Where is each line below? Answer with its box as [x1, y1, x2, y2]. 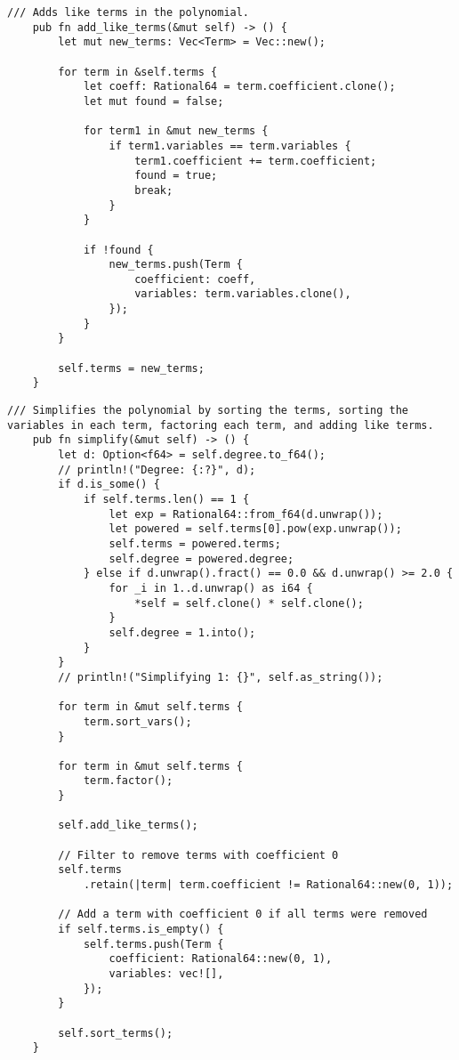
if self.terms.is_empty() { [58, 923, 224, 936]
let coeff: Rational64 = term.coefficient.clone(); [83, 80, 396, 93]
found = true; [134, 169, 218, 182]
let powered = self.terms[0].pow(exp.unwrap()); [109, 522, 402, 536]
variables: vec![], [109, 967, 224, 980]
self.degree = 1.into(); [109, 626, 256, 639]
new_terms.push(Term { [109, 258, 243, 271]
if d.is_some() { [58, 478, 160, 491]
